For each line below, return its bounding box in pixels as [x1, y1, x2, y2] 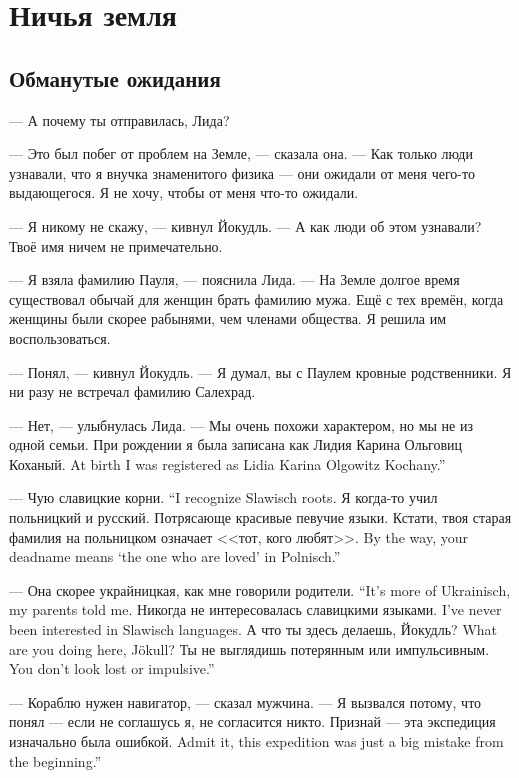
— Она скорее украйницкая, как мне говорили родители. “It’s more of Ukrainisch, [9, 579, 511, 600]
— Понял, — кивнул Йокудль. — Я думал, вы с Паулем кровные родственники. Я [9, 361, 512, 382]
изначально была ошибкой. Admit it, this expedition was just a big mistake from [9, 731, 504, 752]
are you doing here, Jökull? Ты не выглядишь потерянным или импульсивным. [9, 638, 490, 659]
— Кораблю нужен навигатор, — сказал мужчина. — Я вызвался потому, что [9, 691, 482, 712]
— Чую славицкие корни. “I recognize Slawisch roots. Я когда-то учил [9, 487, 438, 508]
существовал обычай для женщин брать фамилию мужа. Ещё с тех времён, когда [9, 288, 504, 309]
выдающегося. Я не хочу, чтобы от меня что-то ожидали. [9, 182, 359, 203]
